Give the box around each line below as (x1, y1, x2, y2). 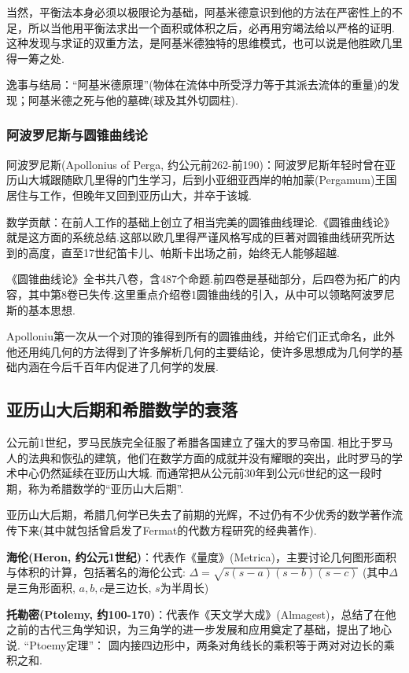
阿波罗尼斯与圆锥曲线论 (6, 125, 148, 145)
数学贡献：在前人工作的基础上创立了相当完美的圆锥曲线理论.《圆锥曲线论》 (6, 213, 395, 230)
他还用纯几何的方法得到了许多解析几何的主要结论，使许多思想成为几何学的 (6, 343, 392, 359)
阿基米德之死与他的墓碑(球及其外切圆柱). (28, 91, 238, 108)
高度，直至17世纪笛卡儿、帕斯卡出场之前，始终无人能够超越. (28, 244, 340, 260)
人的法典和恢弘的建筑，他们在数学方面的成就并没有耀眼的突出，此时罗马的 (6, 449, 392, 465)
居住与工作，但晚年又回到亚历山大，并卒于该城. (6, 186, 252, 203)
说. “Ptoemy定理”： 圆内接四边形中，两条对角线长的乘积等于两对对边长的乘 (6, 636, 395, 653)
